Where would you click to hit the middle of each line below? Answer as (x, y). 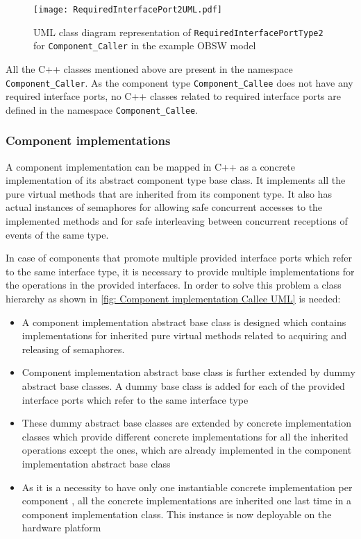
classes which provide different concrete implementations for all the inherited (185, 436)
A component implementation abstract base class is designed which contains (184, 322)
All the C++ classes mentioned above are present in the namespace (149, 68)
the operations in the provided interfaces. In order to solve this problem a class (174, 285)
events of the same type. (57, 234)
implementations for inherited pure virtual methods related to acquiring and (184, 335)
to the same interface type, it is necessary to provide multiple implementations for (180, 271)
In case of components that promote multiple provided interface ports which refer (179, 258)
